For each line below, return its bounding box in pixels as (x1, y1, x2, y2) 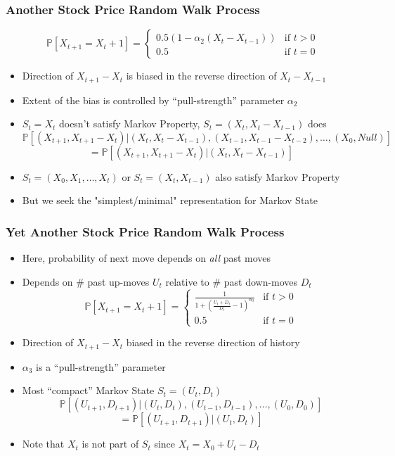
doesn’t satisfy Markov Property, (58, 116, 200, 131)
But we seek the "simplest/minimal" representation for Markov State (22, 193, 318, 208)
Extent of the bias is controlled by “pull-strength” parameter (22, 92, 285, 107)
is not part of (82, 436, 139, 451)
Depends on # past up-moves (22, 274, 150, 289)
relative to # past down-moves (165, 274, 298, 289)
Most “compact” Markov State (22, 383, 155, 398)
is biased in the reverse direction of (126, 68, 277, 83)
